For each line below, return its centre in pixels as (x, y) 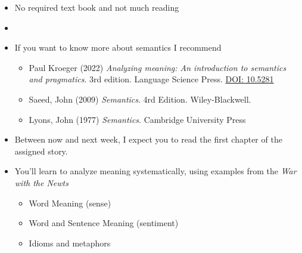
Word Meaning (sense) (70, 203)
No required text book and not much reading (97, 7)
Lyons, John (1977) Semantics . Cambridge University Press (137, 119)
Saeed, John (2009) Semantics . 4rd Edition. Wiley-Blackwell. (140, 99)
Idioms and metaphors (70, 243)
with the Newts (41, 182)
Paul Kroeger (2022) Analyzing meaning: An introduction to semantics (158, 67)
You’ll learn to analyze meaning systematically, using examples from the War (155, 171)
